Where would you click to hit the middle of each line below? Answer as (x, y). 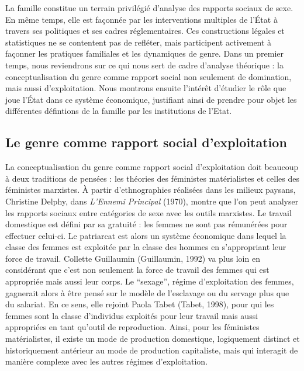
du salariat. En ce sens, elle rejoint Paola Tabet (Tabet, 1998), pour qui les (140, 304)
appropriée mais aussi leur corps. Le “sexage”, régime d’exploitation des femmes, (150, 281)
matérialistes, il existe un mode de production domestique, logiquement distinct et (153, 339)
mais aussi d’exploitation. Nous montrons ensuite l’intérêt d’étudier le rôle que (146, 88)
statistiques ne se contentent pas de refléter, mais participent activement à (139, 42)
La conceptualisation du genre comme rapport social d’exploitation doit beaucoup (152, 167)
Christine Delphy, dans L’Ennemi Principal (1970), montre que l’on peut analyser (152, 201)
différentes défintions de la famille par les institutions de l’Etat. (119, 111)
